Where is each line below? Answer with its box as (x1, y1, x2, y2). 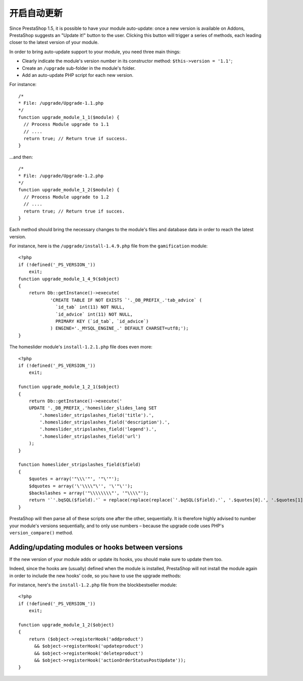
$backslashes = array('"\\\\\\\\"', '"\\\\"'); (28, 490, 149, 496)
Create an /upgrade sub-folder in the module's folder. (22, 65, 136, 71)
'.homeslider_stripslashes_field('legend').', (39, 427, 157, 432)
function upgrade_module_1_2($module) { (18, 187, 120, 193)
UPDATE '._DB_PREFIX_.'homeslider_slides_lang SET (28, 405, 157, 411)
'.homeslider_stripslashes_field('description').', (39, 419, 170, 425)
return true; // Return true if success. (23, 136, 128, 142)
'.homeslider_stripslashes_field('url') (39, 433, 141, 439)
